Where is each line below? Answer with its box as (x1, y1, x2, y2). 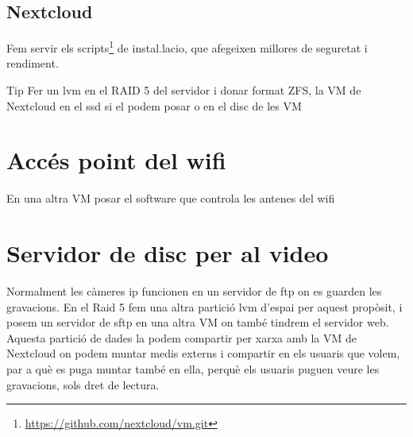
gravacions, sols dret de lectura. (6, 376, 160, 393)
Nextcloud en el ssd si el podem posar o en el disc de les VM (6, 97, 302, 114)
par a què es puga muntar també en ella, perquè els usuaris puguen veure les (6, 361, 380, 377)
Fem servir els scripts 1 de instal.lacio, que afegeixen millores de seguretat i (6, 37, 368, 56)
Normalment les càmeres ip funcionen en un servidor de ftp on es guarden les (6, 283, 382, 300)
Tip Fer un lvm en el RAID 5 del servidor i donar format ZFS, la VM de (6, 82, 361, 99)
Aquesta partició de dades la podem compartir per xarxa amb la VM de (6, 329, 357, 346)
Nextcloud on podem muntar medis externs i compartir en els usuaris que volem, (6, 345, 400, 362)
